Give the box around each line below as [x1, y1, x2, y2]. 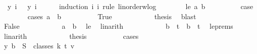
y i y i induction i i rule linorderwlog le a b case [7, 1, 253, 11]
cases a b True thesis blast [27, 11, 196, 21]
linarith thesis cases [4, 30, 139, 41]
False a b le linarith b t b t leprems [4, 21, 233, 31]
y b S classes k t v [4, 40, 75, 51]
